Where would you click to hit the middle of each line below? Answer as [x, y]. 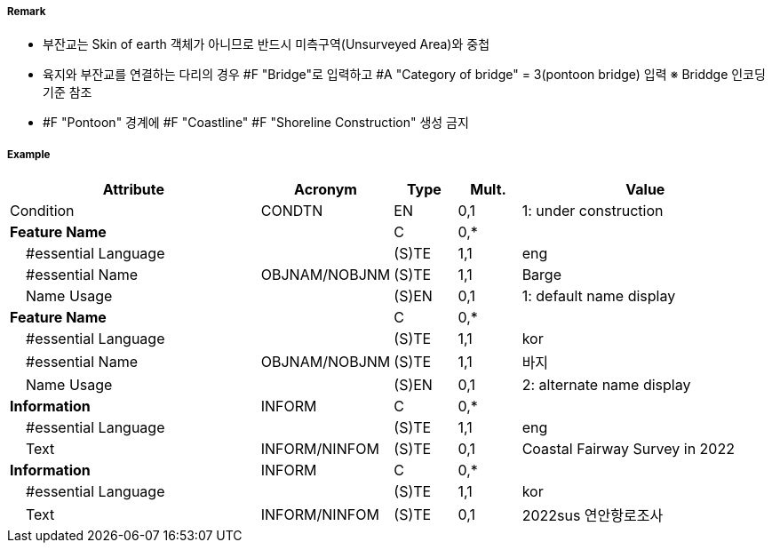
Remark [27, 12]
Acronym [326, 190]
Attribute [133, 190]
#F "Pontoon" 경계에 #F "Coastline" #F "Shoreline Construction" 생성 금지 [256, 123]
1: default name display [599, 296]
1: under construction [593, 211]
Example [29, 154]
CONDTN [292, 211]
